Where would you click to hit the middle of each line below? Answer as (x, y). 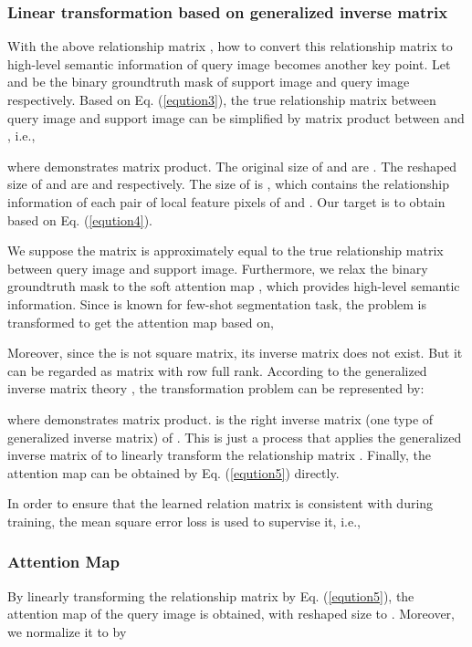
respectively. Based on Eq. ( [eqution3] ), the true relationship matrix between (222, 99)
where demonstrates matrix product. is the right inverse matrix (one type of (220, 418)
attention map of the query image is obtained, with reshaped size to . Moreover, (231, 614)
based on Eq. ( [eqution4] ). (80, 219)
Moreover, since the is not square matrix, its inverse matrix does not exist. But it (235, 353)
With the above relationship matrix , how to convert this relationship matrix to (230, 46)
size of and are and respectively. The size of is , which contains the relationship (228, 184)
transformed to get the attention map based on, (141, 322)
